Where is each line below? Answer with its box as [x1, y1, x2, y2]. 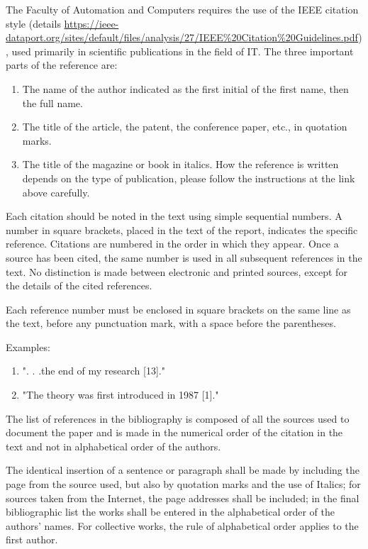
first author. [6, 532, 58, 547]
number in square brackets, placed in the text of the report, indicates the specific [6, 222, 358, 237]
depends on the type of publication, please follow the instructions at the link [22, 170, 355, 185]
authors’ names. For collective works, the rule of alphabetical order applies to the [6, 518, 359, 533]
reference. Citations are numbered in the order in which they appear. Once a [6, 236, 339, 251]
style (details [6, 16, 61, 30]
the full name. [22, 95, 83, 110]
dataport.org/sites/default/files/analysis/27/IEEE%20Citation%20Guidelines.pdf [6, 30, 359, 45]
